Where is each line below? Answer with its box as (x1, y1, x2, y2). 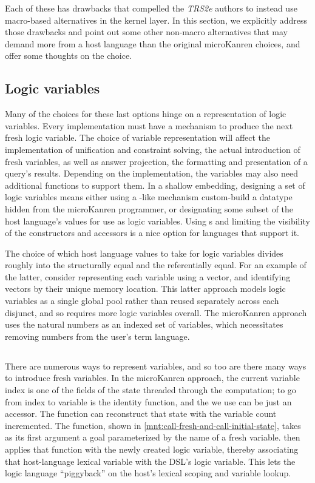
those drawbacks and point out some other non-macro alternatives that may (5, 25, 288, 38)
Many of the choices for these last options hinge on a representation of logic (5, 107, 286, 120)
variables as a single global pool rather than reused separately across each (5, 294, 279, 307)
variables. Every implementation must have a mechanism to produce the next (5, 119, 293, 132)
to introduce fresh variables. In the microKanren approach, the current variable (5, 371, 300, 384)
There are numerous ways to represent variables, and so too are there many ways (5, 359, 307, 372)
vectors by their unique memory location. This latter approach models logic (5, 282, 286, 295)
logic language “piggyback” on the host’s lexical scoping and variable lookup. (5, 467, 291, 479)
